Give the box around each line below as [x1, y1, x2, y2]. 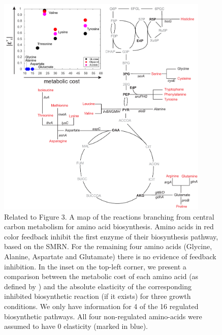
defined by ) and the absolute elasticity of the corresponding [4, 281, 192, 291]
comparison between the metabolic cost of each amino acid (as [4, 271, 199, 282]
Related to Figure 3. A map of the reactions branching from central [4, 211, 214, 222]
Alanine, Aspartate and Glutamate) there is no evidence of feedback [4, 251, 216, 262]
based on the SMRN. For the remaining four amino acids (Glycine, [4, 241, 212, 252]
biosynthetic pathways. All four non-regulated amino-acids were [4, 311, 202, 321]
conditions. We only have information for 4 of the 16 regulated [4, 301, 199, 312]
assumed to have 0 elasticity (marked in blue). [4, 321, 148, 331]
